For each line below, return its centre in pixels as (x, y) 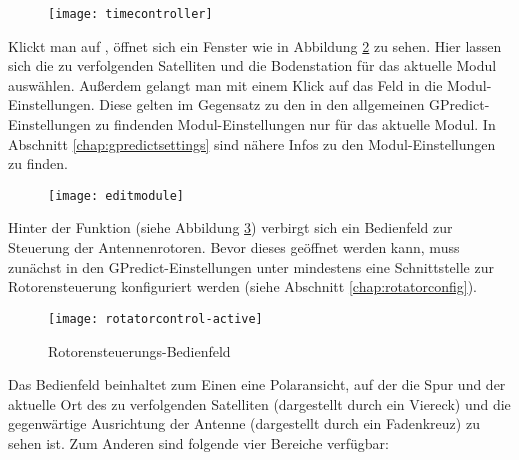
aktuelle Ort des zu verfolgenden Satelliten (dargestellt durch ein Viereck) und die (259, 403)
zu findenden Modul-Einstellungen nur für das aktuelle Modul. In (295, 124)
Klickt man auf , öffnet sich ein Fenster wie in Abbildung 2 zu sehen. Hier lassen (255, 45)
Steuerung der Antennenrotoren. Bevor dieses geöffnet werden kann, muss (234, 247)
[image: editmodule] (116, 195)
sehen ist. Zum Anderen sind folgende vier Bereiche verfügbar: (198, 442)
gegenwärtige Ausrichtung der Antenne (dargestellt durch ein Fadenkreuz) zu (244, 423)
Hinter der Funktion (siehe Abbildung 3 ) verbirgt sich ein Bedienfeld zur (230, 227)
